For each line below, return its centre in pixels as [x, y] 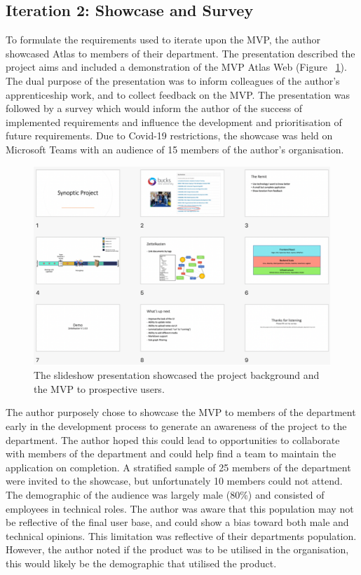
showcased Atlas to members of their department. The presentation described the [180, 53]
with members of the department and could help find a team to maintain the [171, 453]
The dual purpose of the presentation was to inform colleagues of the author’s [173, 80]
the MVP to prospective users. [99, 388]
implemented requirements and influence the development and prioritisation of [174, 122]
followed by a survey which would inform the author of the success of [154, 108]
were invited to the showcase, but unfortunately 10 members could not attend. [174, 481]
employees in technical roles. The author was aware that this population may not [180, 508]
